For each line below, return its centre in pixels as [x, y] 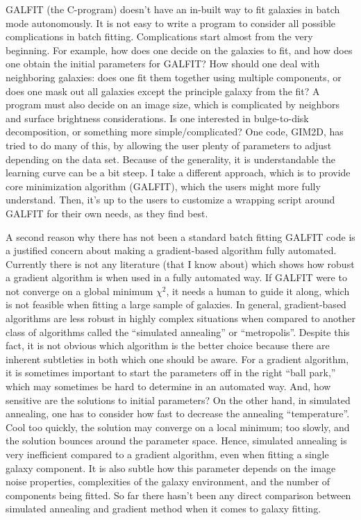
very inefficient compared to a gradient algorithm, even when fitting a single [167, 454]
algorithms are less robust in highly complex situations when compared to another [180, 318]
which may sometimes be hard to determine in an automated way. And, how [168, 386]
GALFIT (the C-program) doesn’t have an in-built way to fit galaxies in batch [173, 9]
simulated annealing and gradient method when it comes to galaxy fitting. [163, 509]
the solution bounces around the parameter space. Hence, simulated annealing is [176, 441]
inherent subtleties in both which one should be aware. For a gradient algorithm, [177, 359]
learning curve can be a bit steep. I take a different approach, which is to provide [178, 173]
